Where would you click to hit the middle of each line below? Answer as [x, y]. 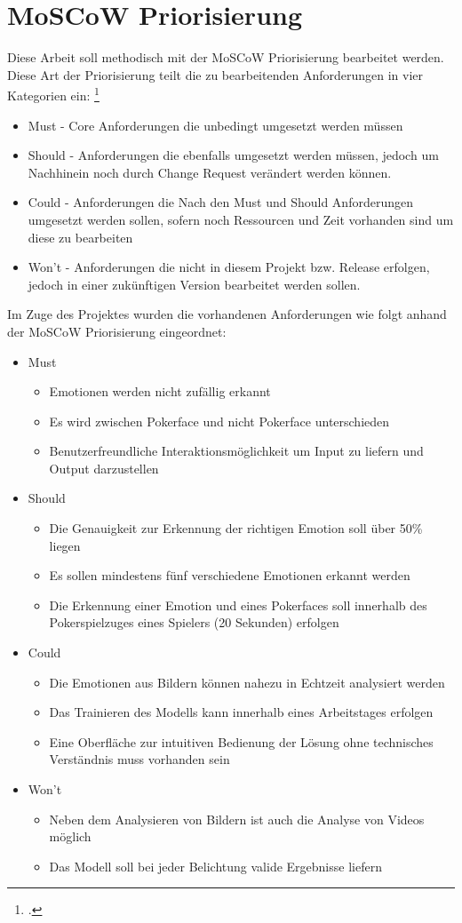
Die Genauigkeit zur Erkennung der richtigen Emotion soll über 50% [236, 528]
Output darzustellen [104, 468]
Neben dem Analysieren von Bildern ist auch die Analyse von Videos [237, 819]
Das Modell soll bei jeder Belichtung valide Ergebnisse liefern [215, 866]
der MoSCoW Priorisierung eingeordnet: [117, 331]
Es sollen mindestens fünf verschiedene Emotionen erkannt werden [230, 575]
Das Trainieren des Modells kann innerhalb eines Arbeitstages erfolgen [241, 712]
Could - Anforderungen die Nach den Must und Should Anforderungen [220, 202]
